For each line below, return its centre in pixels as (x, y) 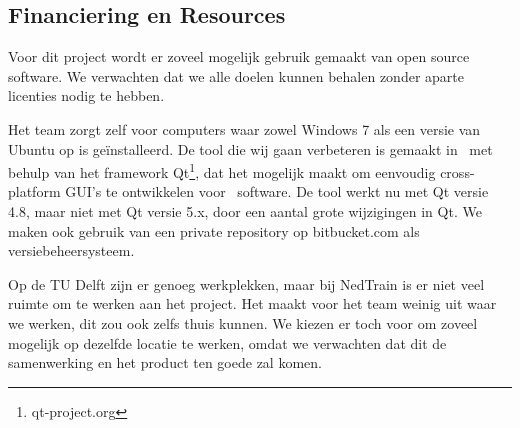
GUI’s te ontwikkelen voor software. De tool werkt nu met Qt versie (277, 191)
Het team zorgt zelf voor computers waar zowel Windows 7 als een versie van (244, 128)
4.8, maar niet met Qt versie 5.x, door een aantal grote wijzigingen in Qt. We (245, 211)
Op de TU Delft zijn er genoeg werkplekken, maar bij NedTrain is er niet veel (246, 283)
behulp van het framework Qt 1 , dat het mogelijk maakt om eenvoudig (222, 170)
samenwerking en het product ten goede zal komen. (165, 362)
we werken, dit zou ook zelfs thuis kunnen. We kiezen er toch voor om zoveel (243, 322)
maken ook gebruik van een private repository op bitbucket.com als (214, 230)
